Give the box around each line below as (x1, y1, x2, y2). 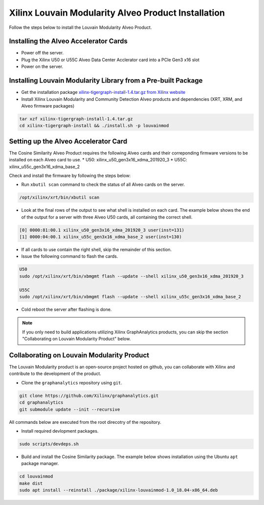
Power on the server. (21, 64, 64, 69)
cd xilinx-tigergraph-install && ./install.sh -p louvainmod (19, 123, 169, 129)
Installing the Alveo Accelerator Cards (9, 37, 128, 45)
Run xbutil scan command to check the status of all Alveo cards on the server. (21, 181, 185, 188)
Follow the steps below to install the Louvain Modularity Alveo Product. (9, 24, 152, 30)
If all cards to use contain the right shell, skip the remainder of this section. (21, 247, 172, 253)
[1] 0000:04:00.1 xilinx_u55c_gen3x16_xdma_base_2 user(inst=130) (19, 234, 182, 240)
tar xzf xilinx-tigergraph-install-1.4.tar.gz (19, 116, 133, 122)
